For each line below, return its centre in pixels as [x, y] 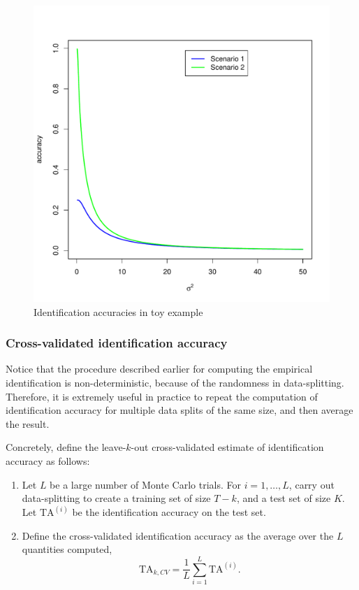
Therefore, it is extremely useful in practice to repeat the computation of [162, 396]
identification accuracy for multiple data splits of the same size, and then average [179, 410]
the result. [28, 423]
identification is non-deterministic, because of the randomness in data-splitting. [175, 382]
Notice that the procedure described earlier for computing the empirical [159, 369]
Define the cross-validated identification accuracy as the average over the [178, 535]
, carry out [312, 484]
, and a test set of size [284, 498]
